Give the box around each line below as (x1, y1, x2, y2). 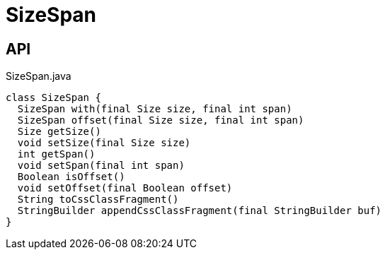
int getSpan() (17, 148, 96, 160)
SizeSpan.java (6, 70, 71, 83)
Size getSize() (17, 126, 101, 138)
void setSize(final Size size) (17, 137, 191, 149)
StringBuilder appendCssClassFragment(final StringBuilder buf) (17, 205, 382, 217)
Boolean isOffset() (17, 171, 125, 183)
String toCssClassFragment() (17, 194, 179, 206)
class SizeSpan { (6, 92, 101, 104)
